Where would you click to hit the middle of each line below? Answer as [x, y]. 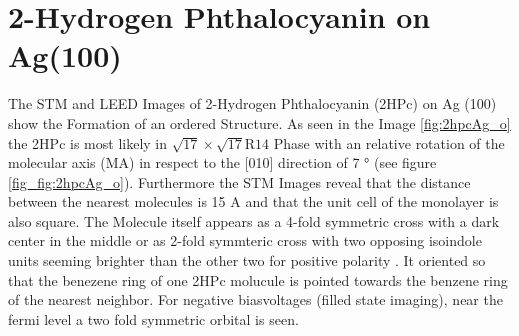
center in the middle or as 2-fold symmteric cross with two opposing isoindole [245, 240]
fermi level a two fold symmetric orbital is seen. [153, 318]
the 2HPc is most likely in [87, 142]
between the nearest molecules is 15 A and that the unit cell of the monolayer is [253, 201]
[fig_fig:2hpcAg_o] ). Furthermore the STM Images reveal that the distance [239, 181]
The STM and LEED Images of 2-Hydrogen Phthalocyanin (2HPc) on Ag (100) [252, 103]
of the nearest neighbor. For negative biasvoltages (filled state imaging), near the [255, 299]
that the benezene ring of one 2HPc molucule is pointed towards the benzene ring [258, 279]
